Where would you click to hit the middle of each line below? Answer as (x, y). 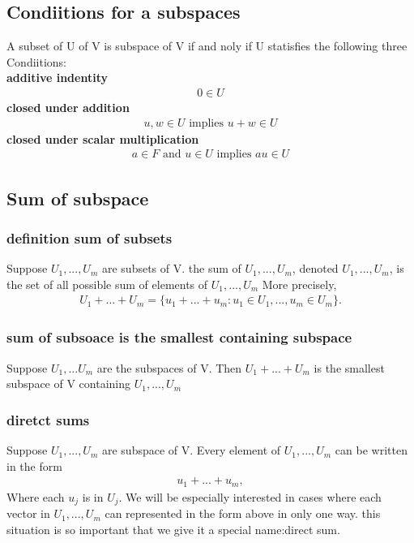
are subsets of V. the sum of (171, 268)
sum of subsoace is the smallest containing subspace (179, 337)
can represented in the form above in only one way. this (243, 513)
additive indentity (57, 78)
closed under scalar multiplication (103, 138)
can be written (371, 450)
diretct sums (48, 419)
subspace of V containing (68, 384)
